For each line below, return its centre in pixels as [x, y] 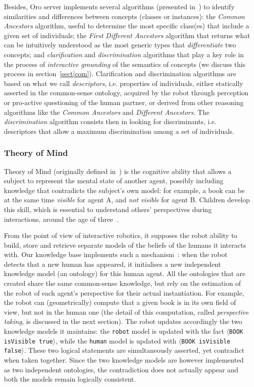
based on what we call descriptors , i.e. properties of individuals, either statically [124, 83]
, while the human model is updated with [116, 340]
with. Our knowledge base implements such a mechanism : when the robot [116, 254]
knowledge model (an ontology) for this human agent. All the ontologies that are [125, 273]
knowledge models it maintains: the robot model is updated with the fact [114, 331]
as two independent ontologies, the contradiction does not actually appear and [121, 369]
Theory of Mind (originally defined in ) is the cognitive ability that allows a [118, 171]
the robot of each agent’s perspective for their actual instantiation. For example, [124, 292]
